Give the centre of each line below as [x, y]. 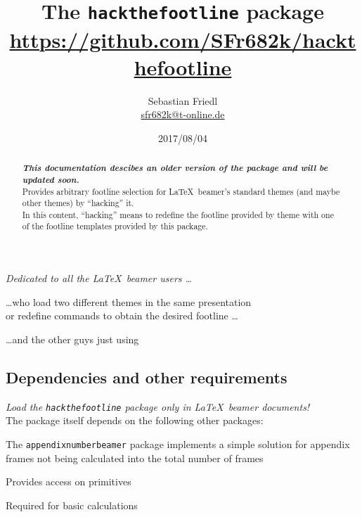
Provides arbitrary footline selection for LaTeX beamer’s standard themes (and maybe [181, 191]
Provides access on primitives [69, 481]
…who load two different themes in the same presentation [129, 301]
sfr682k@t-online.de [183, 114]
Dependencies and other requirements [147, 377]
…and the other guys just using [72, 339]
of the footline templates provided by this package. [115, 226]
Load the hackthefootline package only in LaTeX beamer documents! [158, 406]
